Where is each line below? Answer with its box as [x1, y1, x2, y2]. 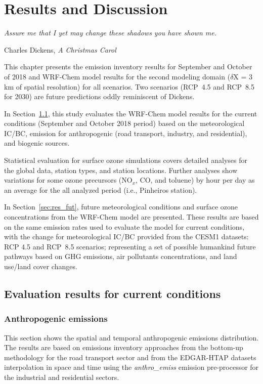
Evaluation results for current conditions [4, 285, 221, 301]
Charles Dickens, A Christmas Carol [4, 44, 116, 55]
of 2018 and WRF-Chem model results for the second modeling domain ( [4, 71, 231, 81]
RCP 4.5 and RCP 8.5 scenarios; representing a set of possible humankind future [4, 241, 256, 251]
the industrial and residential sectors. [4, 371, 119, 382]
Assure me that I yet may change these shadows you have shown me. [4, 27, 216, 38]
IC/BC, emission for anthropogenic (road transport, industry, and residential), [4, 127, 247, 138]
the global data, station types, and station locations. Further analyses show [4, 164, 238, 175]
